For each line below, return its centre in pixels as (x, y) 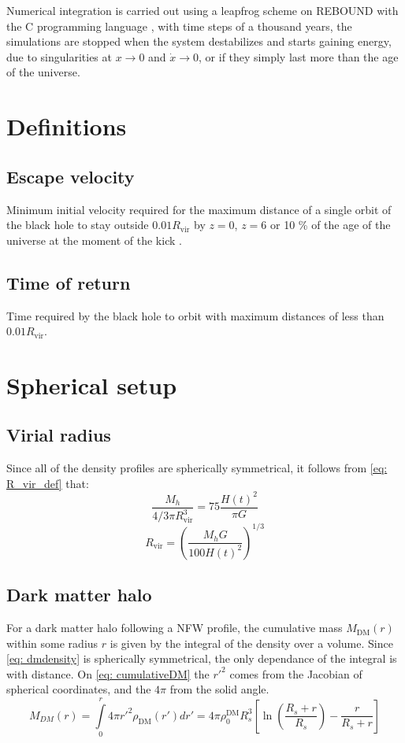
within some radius (52, 643)
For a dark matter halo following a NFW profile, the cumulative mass (175, 628)
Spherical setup (92, 384)
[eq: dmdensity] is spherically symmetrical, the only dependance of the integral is (202, 658)
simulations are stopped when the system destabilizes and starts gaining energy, (199, 41)
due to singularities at (59, 56)
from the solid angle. (219, 689)
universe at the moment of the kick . (94, 240)
